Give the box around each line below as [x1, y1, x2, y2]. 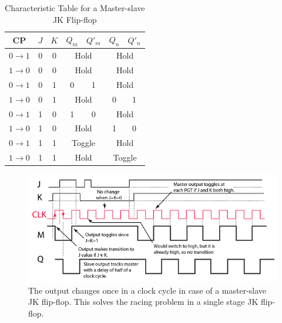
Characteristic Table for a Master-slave [5, 2, 145, 13]
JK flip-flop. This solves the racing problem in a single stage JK [28, 295, 258, 308]
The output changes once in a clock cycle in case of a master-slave [28, 284, 267, 296]
